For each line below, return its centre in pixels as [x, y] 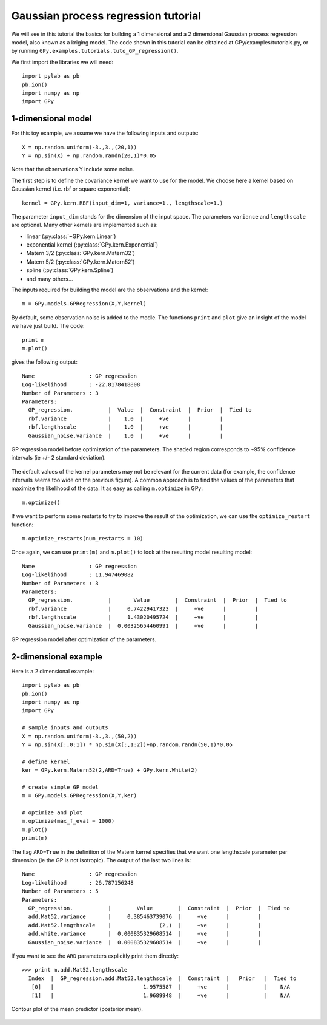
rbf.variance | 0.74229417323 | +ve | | [143, 608]
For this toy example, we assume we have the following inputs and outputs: [105, 133]
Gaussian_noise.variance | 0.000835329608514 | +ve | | [145, 942]
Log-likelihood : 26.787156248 [78, 883]
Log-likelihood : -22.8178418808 [81, 385]
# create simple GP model [61, 787]
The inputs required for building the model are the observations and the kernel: [110, 290]
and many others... [50, 279]
